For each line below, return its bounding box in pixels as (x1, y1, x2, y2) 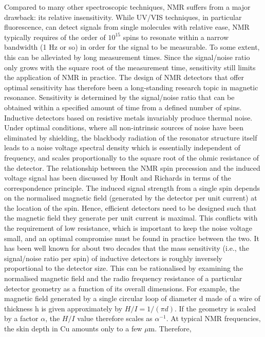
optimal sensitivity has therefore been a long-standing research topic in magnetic (4, 82, 258, 92)
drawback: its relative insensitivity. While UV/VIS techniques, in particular (4, 11, 242, 22)
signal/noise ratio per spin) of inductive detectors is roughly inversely (4, 252, 222, 263)
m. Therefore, (148, 323, 192, 333)
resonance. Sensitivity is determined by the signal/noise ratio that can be (4, 92, 235, 103)
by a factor (4, 313, 39, 324)
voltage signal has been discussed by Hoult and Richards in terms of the (4, 172, 231, 183)
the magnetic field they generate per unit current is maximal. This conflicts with (4, 212, 258, 223)
